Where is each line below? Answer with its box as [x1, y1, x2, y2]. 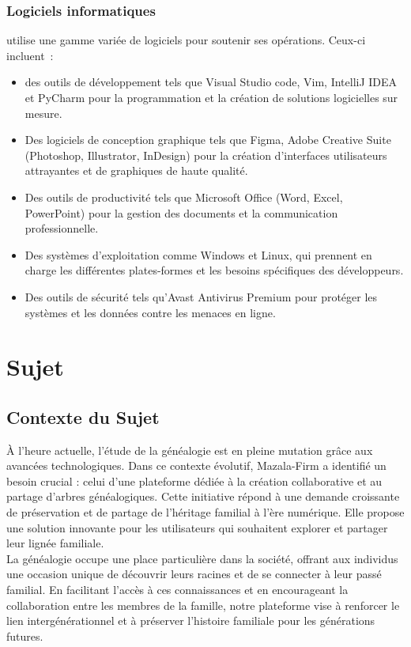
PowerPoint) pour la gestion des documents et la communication [25, 204, 338, 221]
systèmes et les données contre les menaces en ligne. [25, 304, 276, 320]
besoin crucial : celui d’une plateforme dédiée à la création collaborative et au [6, 472, 383, 489]
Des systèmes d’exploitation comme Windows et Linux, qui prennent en [25, 246, 372, 263]
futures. [6, 627, 43, 644]
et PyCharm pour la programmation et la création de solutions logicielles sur [25, 89, 398, 105]
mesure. [25, 104, 62, 121]
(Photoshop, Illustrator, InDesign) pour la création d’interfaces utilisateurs [25, 146, 387, 163]
